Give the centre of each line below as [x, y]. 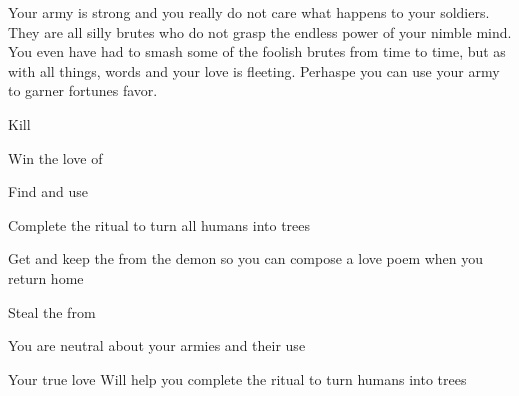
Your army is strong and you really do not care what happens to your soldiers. [249, 12]
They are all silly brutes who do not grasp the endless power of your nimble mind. [260, 31]
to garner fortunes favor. [83, 90]
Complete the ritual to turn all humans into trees [159, 224]
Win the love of [55, 157]
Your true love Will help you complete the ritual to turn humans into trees [237, 378]
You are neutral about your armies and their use [157, 345]
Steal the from [52, 311]
